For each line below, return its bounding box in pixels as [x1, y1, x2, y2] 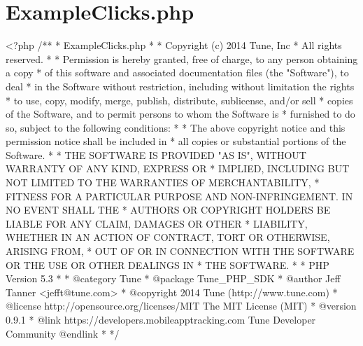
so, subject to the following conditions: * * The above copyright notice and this [6, 120, 346, 134]
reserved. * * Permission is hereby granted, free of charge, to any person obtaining [6, 51, 358, 66]
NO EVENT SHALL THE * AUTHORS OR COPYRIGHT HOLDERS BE [6, 202, 331, 217]
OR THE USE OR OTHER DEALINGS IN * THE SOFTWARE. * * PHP [6, 257, 329, 272]
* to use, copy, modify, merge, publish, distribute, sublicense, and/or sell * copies [6, 92, 353, 107]
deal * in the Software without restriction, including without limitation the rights [6, 78, 355, 93]
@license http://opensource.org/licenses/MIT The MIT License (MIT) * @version [6, 298, 357, 313]
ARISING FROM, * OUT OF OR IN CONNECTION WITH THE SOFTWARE [6, 244, 355, 258]
